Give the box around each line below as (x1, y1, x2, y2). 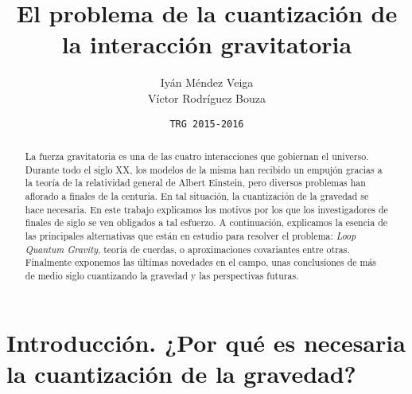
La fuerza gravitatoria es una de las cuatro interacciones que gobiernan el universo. (25, 149, 369, 162)
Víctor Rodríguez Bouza (148, 89, 266, 106)
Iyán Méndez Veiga (160, 74, 254, 91)
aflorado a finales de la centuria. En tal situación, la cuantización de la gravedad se (25, 189, 369, 202)
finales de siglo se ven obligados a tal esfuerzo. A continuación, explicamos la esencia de (25, 216, 388, 229)
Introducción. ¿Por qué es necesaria (6, 326, 406, 358)
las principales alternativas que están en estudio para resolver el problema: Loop (25, 228, 356, 242)
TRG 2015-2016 (169, 118, 244, 130)
